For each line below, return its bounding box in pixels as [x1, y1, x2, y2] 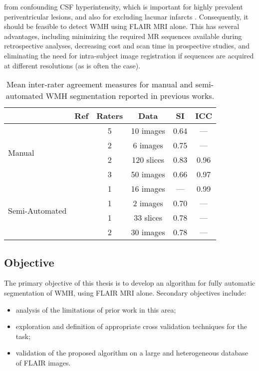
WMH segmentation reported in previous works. [45, 90, 215, 102]
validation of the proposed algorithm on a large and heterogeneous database [15, 348, 248, 358]
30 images [131, 226, 165, 238]
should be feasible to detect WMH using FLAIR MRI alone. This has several [4, 21, 240, 31]
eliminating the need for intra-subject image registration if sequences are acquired [4, 50, 254, 60]
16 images [131, 183, 165, 195]
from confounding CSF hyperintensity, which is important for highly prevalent [4, 1, 243, 11]
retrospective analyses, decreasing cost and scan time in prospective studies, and [4, 40, 250, 51]
